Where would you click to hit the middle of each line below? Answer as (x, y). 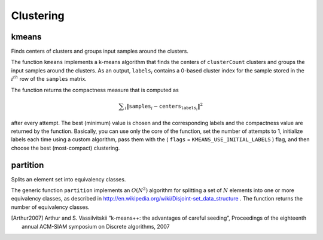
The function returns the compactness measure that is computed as (95, 90)
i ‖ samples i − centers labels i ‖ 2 (164, 107)
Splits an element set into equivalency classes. (68, 179)
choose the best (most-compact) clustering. (65, 148)
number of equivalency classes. (50, 207)
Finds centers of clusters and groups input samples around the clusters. (100, 51)
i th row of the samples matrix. (49, 79)
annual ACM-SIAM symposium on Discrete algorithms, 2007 (96, 226)
